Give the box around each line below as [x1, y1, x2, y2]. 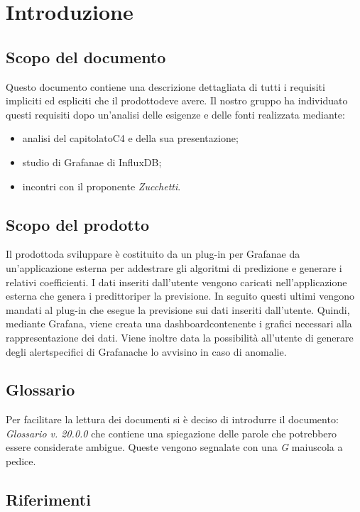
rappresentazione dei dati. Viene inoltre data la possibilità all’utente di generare [6, 329, 354, 344]
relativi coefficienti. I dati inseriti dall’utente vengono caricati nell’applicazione [6, 274, 347, 289]
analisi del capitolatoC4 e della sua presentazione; [22, 131, 239, 146]
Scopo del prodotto [6, 213, 150, 235]
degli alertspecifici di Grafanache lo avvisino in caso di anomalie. [6, 344, 287, 359]
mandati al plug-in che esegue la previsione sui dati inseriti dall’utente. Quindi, [6, 302, 350, 317]
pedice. [6, 454, 36, 469]
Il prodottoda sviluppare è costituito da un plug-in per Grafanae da [6, 246, 300, 261]
